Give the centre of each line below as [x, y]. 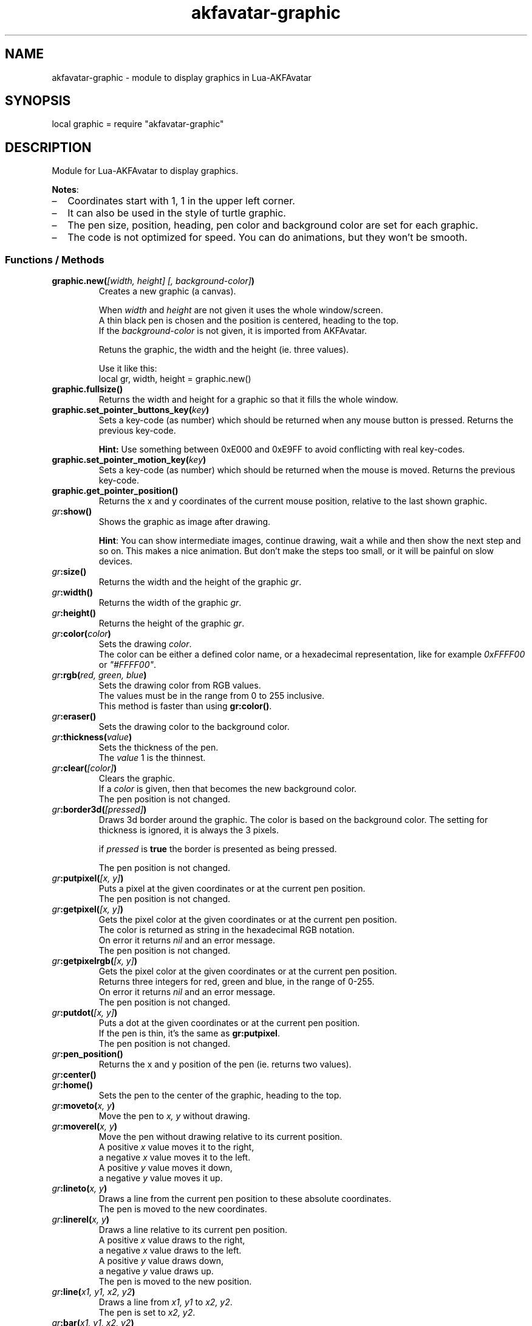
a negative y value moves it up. [161, 1178]
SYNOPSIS [38, 101]
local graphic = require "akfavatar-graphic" [138, 124]
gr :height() [74, 613]
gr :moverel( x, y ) [85, 1126]
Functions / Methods [55, 259]
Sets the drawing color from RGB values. [180, 686]
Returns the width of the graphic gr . [170, 603]
